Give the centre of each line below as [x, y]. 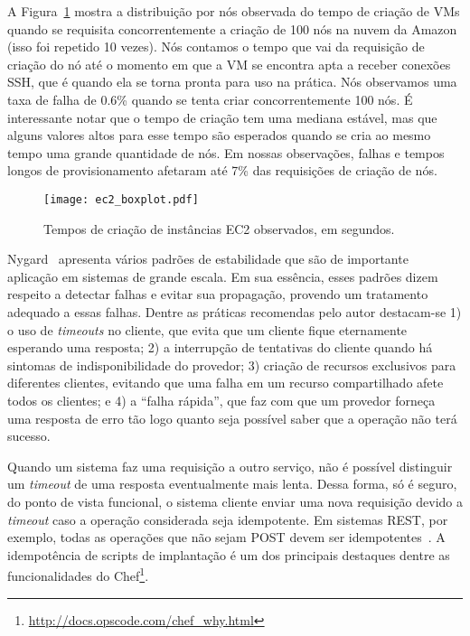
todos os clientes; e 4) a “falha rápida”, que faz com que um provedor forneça [221, 400]
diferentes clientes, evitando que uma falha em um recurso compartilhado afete [226, 383]
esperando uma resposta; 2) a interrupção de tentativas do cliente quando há [220, 347]
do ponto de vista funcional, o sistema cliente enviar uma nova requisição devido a [235, 501]
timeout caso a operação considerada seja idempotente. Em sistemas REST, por [228, 519]
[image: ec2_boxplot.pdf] [121, 199]
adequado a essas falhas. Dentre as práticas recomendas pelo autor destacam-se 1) [235, 311]
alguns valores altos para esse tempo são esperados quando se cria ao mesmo [219, 135]
